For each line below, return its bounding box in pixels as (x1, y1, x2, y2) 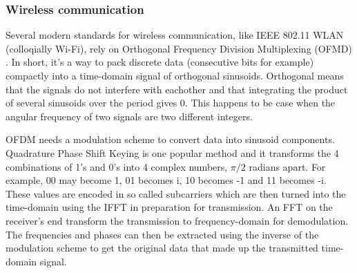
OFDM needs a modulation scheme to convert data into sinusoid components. (6, 132, 335, 147)
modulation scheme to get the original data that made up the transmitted (6, 241, 318, 255)
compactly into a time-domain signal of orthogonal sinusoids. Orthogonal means (6, 68, 344, 82)
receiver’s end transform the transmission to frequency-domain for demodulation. (6, 213, 349, 227)
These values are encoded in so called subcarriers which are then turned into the (6, 186, 346, 200)
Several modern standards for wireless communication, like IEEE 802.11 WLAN (6, 28, 344, 42)
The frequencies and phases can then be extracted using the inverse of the (6, 227, 319, 241)
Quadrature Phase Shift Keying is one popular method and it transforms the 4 (6, 145, 339, 160)
